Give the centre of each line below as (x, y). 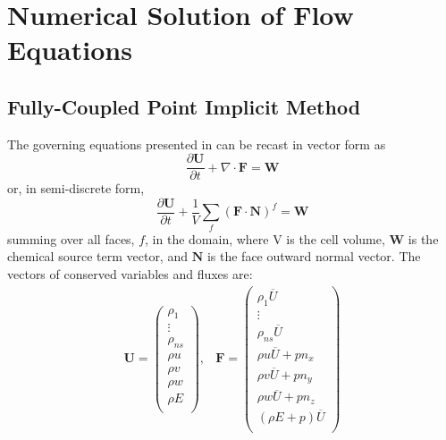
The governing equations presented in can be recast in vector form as (197, 144)
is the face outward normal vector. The (314, 256)
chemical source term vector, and (97, 256)
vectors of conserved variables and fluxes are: (130, 274)
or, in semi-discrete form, (76, 188)
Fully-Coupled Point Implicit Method (184, 106)
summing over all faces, (71, 238)
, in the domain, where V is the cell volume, (265, 238)
